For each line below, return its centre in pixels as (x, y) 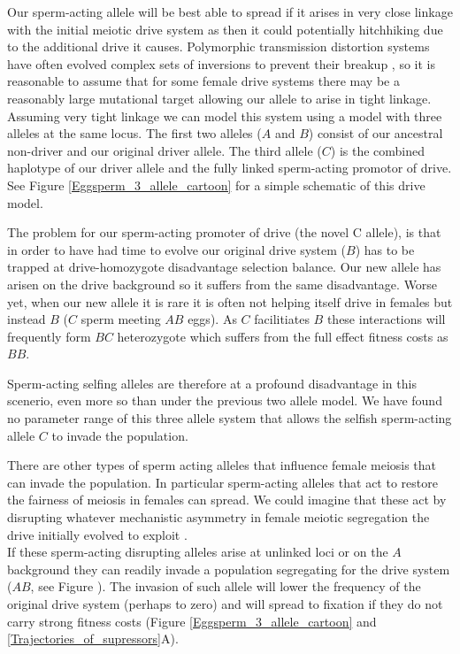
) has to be (385, 249)
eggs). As (212, 319)
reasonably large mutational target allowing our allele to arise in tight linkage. (219, 98)
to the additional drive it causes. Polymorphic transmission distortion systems (218, 46)
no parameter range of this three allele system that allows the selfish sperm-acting (230, 418)
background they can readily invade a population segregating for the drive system (229, 569)
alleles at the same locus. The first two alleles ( (134, 133)
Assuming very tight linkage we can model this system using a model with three (225, 115)
